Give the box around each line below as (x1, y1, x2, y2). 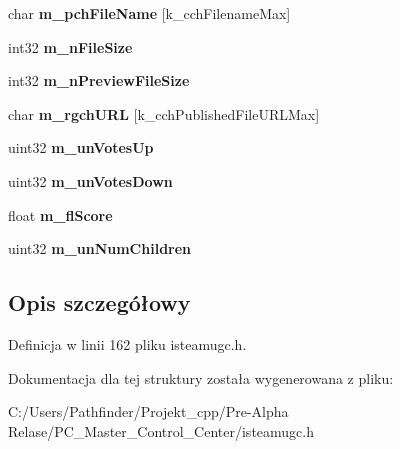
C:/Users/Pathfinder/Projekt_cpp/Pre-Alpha (8, 401, 289, 422)
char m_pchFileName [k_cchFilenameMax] (8, 3, 291, 23)
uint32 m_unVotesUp (8, 137, 154, 158)
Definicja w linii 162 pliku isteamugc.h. (8, 333, 247, 354)
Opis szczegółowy (8, 287, 191, 318)
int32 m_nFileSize (8, 36, 133, 57)
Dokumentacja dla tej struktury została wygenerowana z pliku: (8, 367, 394, 388)
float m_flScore (8, 204, 113, 225)
